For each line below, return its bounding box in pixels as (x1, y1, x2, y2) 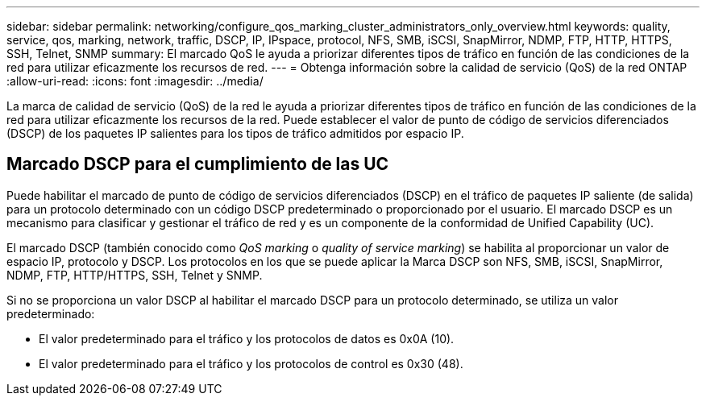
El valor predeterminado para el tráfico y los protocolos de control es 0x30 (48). (39, 356, 463, 371)
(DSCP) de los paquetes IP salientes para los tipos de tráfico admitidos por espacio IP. (6, 126, 464, 140)
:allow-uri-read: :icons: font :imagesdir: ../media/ (6, 74, 264, 88)
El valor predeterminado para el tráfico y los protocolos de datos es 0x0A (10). (39, 331, 455, 346)
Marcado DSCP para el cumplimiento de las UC (6, 154, 389, 175)
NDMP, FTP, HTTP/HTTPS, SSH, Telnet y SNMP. (6, 267, 263, 282)
